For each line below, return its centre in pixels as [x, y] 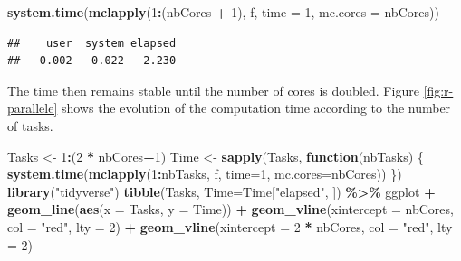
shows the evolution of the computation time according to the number [256, 108]
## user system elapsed [92, 43]
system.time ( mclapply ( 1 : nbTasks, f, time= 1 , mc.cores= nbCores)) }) [205, 174]
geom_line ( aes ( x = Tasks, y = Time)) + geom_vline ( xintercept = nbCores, [230, 209]
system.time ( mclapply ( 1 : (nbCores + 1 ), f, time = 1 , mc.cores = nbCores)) [223, 12]
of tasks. [30, 125]
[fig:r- [438, 90]
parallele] [33, 108]
